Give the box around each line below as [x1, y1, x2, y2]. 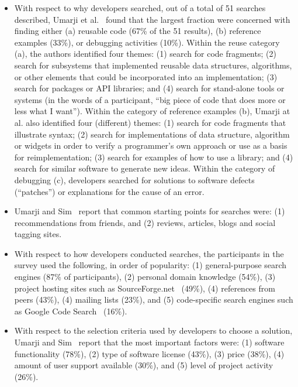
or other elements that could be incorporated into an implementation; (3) [14, 70, 278, 83]
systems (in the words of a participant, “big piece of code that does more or [14, 93, 286, 105]
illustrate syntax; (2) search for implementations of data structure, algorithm [14, 128, 290, 140]
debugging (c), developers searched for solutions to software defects [14, 173, 255, 186]
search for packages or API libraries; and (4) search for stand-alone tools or [14, 82, 285, 94]
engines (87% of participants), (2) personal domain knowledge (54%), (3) [14, 270, 276, 283]
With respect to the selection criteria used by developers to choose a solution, [14, 324, 293, 337]
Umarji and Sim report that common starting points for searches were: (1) [14, 205, 285, 217]
